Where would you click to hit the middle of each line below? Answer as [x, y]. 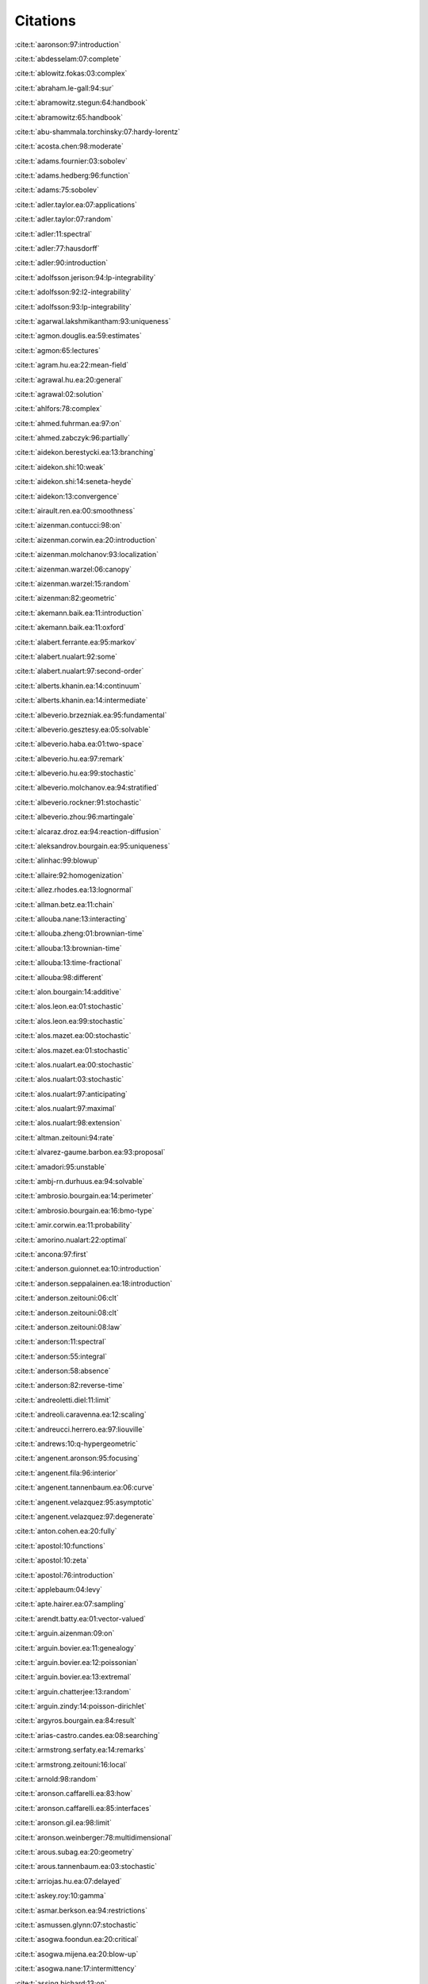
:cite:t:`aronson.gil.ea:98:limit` [63, 1823]
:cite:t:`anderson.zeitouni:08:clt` [67, 1313]
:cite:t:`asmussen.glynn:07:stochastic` [76, 1924]
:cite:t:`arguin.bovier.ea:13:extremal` [73, 1677]
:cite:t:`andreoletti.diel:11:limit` [63, 1400]
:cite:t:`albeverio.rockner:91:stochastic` [78, 802]
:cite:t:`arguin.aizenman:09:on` [65, 1633]
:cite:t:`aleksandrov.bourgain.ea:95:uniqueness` [92, 846]
